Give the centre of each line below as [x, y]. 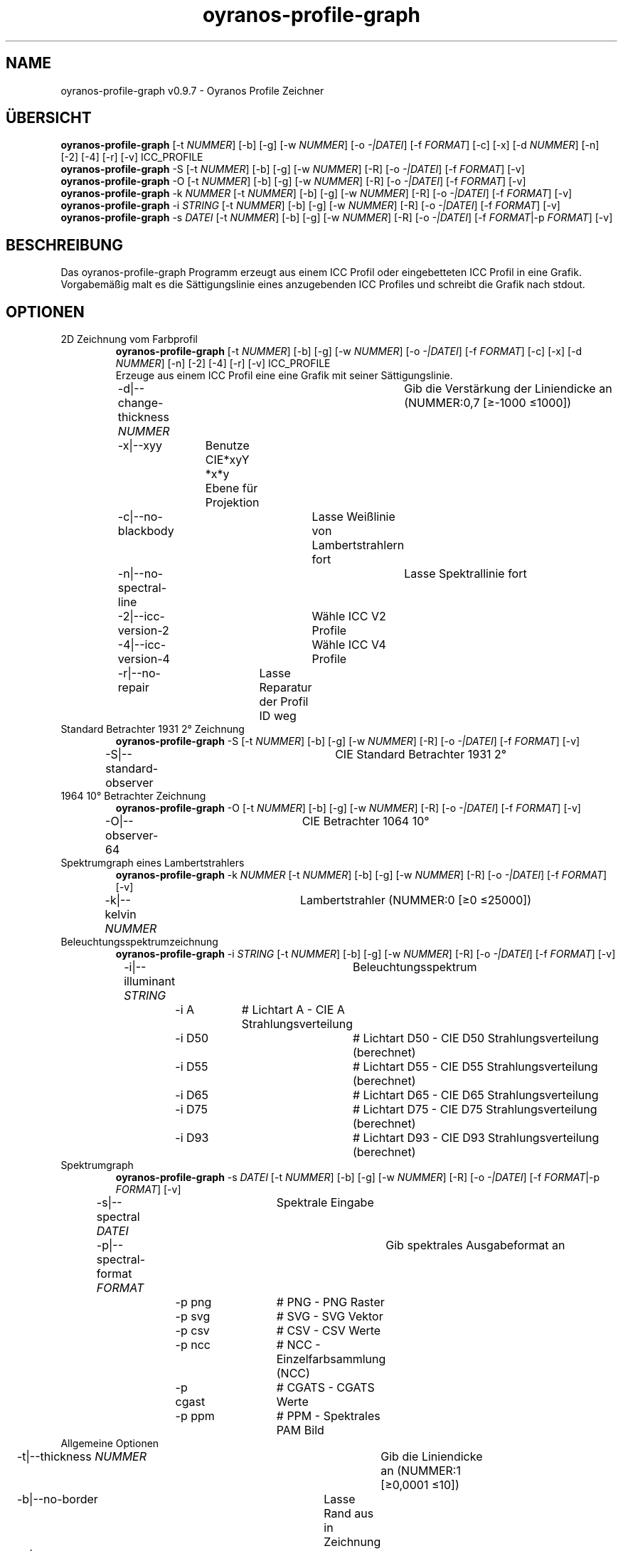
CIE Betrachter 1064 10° [366, 821]
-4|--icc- [142, 645]
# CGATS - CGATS [325, 1388]
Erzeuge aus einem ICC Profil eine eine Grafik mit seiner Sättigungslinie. [284, 376]
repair [133, 688]
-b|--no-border [57, 1499]
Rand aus [349, 1514]
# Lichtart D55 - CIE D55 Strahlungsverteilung [475, 1067]
